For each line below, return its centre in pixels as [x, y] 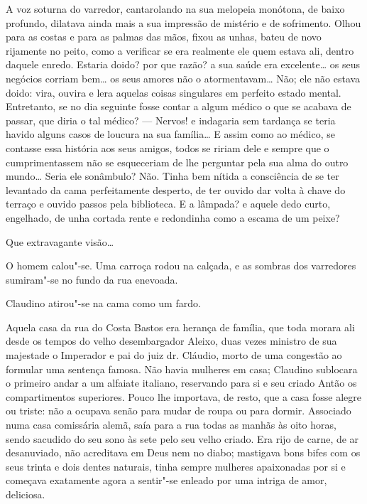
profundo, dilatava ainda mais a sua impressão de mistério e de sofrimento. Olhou [183, 22]
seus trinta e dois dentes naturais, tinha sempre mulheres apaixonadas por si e [176, 466]
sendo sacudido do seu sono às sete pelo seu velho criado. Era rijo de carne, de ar [182, 438]
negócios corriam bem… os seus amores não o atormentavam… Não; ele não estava [183, 78]
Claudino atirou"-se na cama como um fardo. [103, 303]
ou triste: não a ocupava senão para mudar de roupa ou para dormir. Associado [179, 411]
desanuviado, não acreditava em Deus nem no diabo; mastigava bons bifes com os [183, 452]
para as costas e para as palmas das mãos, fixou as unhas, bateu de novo [164, 37]
